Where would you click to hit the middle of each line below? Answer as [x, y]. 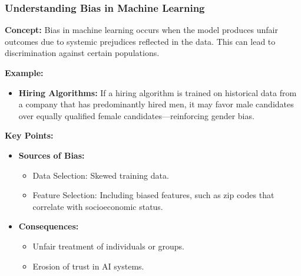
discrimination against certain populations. [82, 53]
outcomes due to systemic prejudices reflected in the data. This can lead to [140, 41]
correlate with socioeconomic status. [98, 206]
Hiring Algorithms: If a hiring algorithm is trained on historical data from [158, 92]
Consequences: [49, 226]
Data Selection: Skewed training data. [101, 175]
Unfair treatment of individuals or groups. [109, 246]
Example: [24, 73]
